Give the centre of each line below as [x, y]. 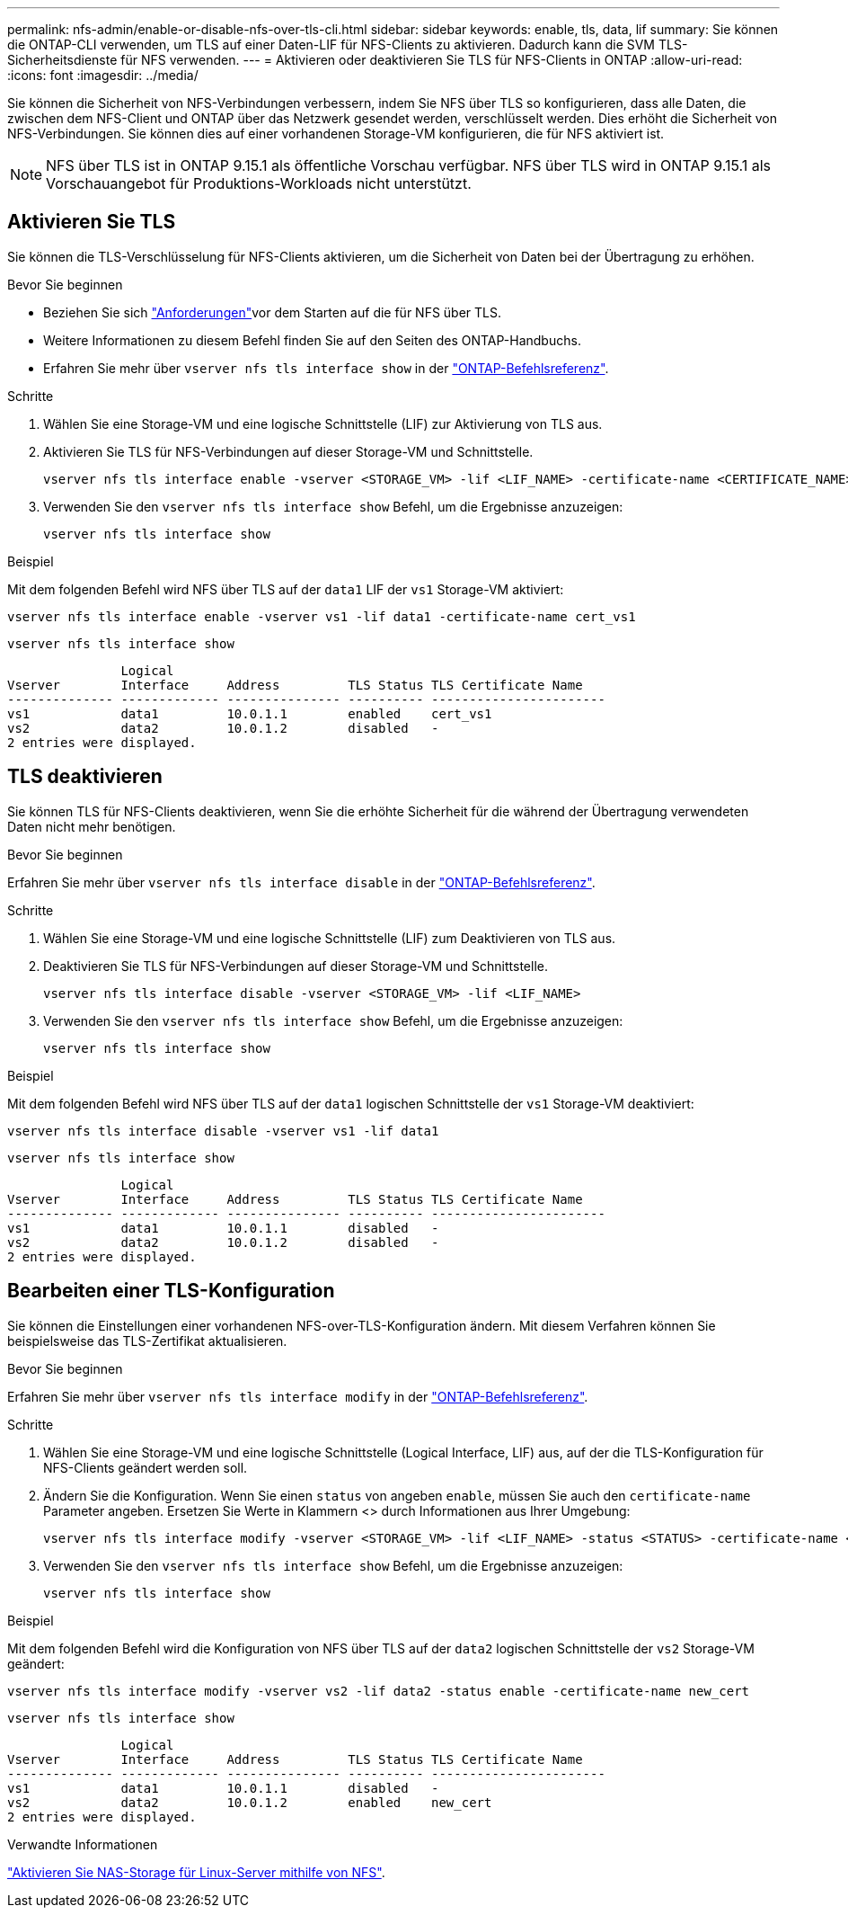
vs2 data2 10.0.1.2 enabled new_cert [250, 1802]
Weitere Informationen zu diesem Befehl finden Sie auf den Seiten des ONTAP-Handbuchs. [312, 340]
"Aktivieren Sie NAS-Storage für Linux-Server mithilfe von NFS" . [196, 1872]
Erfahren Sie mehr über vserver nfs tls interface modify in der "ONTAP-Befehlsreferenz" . [298, 1396]
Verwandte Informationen [83, 1844]
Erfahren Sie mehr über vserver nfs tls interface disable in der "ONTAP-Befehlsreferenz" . [301, 882]
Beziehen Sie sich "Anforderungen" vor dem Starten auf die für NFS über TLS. [273, 312]
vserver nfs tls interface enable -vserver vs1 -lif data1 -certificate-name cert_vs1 [322, 616]
